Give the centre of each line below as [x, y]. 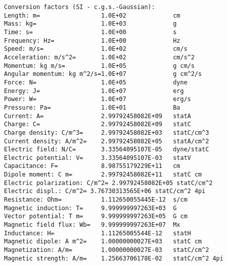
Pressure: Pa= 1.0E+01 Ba [92, 107]
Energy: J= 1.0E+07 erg [94, 91]
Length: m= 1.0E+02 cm [92, 15]
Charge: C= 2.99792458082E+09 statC [98, 124]
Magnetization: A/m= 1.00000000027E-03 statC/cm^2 [107, 250]
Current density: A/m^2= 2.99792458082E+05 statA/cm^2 [107, 141]
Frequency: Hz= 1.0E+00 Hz [92, 40]
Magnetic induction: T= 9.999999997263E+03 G [90, 208]
